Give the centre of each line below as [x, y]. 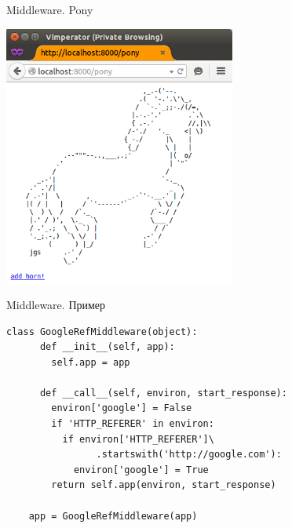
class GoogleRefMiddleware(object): [102, 331]
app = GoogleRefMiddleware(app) [113, 516]
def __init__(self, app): [107, 347]
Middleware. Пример [56, 304]
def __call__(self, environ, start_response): [163, 393]
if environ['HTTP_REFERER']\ [138, 439]
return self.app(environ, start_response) [164, 485]
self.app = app [91, 362]
